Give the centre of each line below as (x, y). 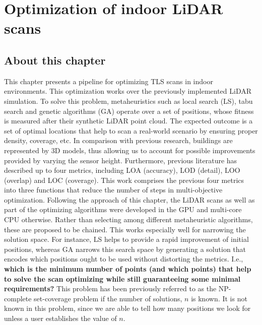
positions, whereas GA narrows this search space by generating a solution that (125, 249)
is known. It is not (219, 298)
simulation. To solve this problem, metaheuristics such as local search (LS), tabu (128, 101)
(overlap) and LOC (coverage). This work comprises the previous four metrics (124, 180)
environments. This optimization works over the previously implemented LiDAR (128, 91)
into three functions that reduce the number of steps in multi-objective (113, 190)
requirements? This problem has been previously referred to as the (110, 288)
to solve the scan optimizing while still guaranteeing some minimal (122, 278)
